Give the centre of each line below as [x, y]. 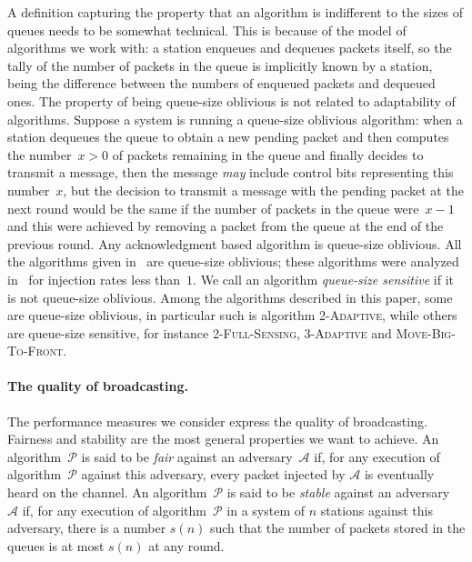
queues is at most [56, 545]
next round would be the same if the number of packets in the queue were [213, 208]
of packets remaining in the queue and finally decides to [268, 154]
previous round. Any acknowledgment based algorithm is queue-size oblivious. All [235, 243]
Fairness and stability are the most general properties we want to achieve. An [223, 439]
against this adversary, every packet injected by [213, 474]
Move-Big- [426, 332]
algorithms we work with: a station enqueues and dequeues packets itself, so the [230, 48]
